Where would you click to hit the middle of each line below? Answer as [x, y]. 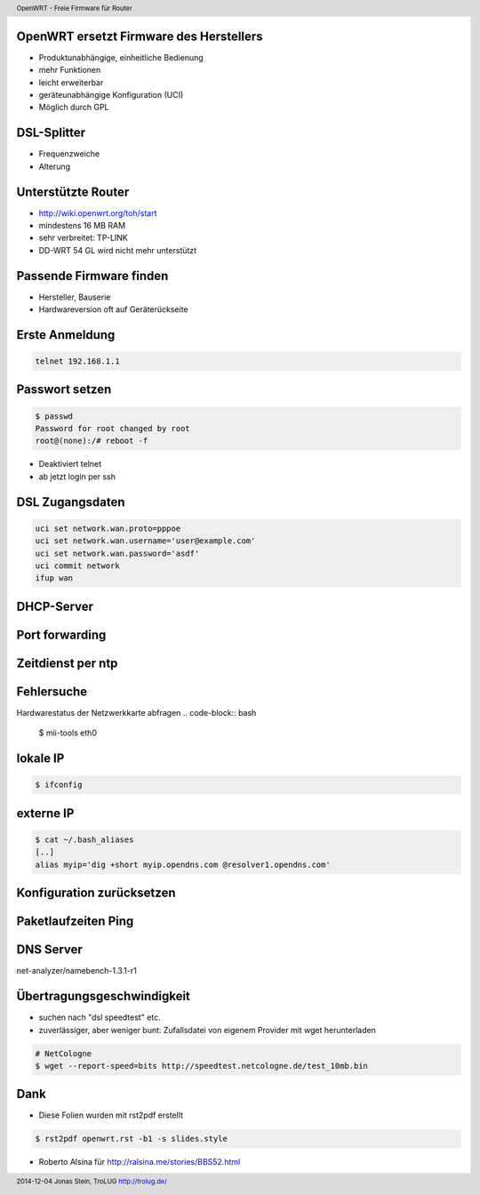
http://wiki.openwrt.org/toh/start [98, 213]
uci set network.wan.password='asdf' [117, 553]
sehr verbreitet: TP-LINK [84, 238]
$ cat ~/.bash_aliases [84, 839]
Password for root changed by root [112, 429]
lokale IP [40, 759]
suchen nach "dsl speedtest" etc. [100, 1017]
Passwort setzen [64, 390]
